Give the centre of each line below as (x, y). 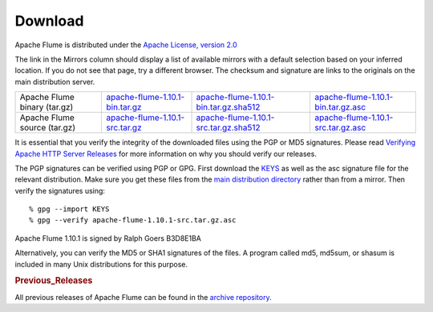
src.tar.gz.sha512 (228, 128)
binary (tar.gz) (47, 107)
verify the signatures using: (60, 190)
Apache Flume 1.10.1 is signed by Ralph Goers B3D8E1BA (108, 238)
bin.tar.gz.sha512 (228, 107)
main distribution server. (55, 82)
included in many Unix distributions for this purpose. (101, 264)
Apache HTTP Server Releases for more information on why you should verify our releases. (166, 154)
